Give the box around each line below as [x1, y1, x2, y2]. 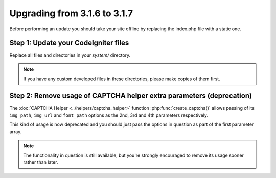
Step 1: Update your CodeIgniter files [9, 39, 129, 47]
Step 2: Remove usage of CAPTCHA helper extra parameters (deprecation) [9, 92, 252, 100]
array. [9, 129, 22, 135]
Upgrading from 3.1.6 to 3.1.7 [9, 8, 133, 19]
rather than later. [23, 159, 58, 165]
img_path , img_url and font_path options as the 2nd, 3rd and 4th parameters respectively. [9, 112, 209, 118]
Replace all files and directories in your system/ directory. [9, 52, 131, 58]
